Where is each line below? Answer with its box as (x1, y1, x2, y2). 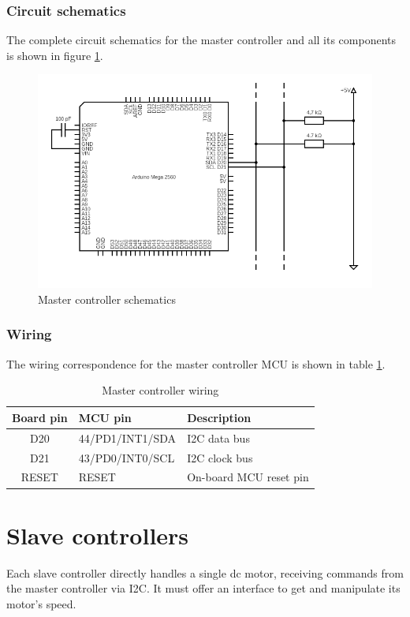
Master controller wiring (102, 382, 219, 398)
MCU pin (78, 409, 132, 425)
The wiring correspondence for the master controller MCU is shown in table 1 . (6, 355, 386, 372)
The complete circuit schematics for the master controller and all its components (6, 32, 397, 48)
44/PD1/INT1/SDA (78, 429, 177, 446)
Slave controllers (6, 518, 189, 551)
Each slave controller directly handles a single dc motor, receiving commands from (6, 564, 404, 581)
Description (187, 409, 252, 425)
